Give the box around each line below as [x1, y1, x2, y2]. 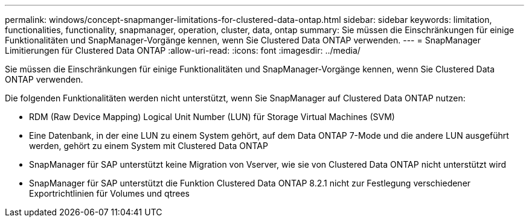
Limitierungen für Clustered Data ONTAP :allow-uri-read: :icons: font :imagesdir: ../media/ [5, 45, 361, 55]
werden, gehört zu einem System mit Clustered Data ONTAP [29, 141, 268, 151]
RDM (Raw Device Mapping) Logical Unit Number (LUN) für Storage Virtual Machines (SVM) [29, 112, 395, 122]
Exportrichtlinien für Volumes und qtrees [29, 188, 190, 198]
